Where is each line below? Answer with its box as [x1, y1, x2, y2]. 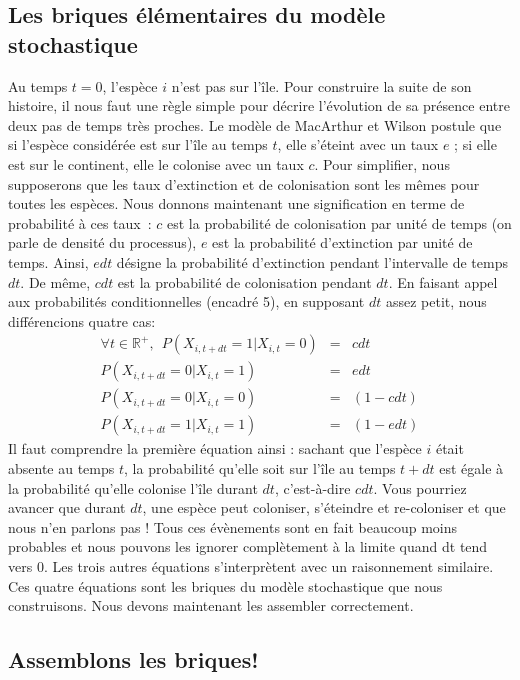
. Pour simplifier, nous [314, 153, 450, 174]
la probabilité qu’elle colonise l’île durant [8, 477, 258, 498]
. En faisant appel [388, 271, 498, 292]
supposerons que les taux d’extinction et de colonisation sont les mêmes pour [8, 173, 480, 194]
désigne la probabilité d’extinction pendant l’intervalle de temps [116, 251, 508, 272]
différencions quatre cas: [8, 310, 156, 331]
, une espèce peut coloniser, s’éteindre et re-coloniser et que [142, 497, 506, 518]
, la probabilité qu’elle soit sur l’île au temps [124, 458, 396, 479]
